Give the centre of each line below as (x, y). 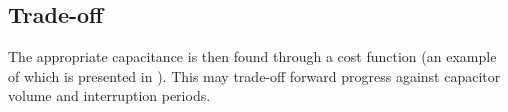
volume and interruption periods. (109, 95)
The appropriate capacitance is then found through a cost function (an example (252, 56)
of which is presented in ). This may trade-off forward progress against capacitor (254, 75)
